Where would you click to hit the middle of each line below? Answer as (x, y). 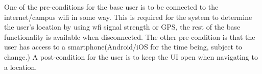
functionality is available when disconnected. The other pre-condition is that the (130, 36)
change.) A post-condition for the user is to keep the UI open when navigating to (131, 56)
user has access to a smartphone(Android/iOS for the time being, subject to (123, 47)
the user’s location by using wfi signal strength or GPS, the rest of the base (122, 27)
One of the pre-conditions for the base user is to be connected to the (111, 7)
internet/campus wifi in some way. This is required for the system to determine (128, 17)
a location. (21, 67)
